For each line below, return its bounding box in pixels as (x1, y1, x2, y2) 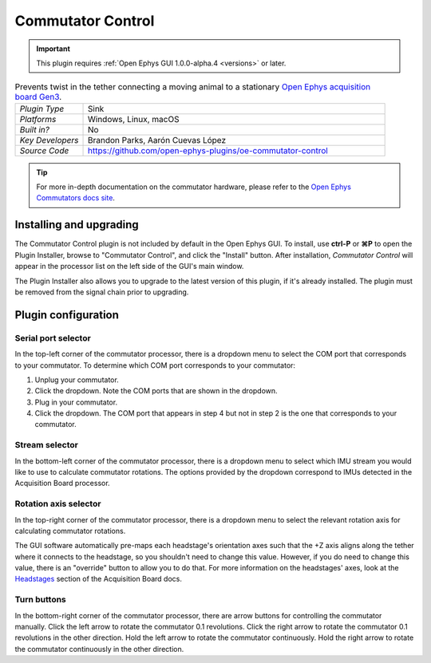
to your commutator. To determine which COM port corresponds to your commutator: (14, 360, 295, 370)
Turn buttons (14, 594, 67, 606)
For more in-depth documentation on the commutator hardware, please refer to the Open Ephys (36, 182, 351, 191)
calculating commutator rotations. (14, 526, 126, 535)
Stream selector (14, 440, 79, 451)
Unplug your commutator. (34, 375, 119, 385)
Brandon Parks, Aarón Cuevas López (87, 134, 227, 145)
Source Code (19, 144, 69, 156)
